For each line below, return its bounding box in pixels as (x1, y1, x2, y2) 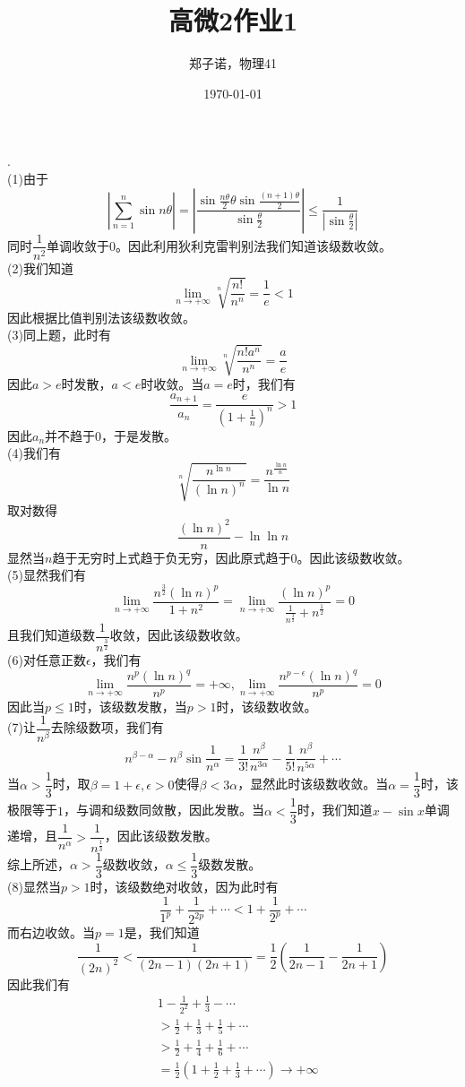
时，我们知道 (297, 800, 373, 819)
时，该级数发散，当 (73, 696, 187, 715)
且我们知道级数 (7, 625, 95, 644)
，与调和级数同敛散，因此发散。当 (64, 800, 264, 819)
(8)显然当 (7, 877, 61, 896)
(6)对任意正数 (7, 650, 86, 669)
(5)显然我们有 (7, 565, 86, 584)
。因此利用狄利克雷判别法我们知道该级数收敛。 (116, 236, 392, 254)
